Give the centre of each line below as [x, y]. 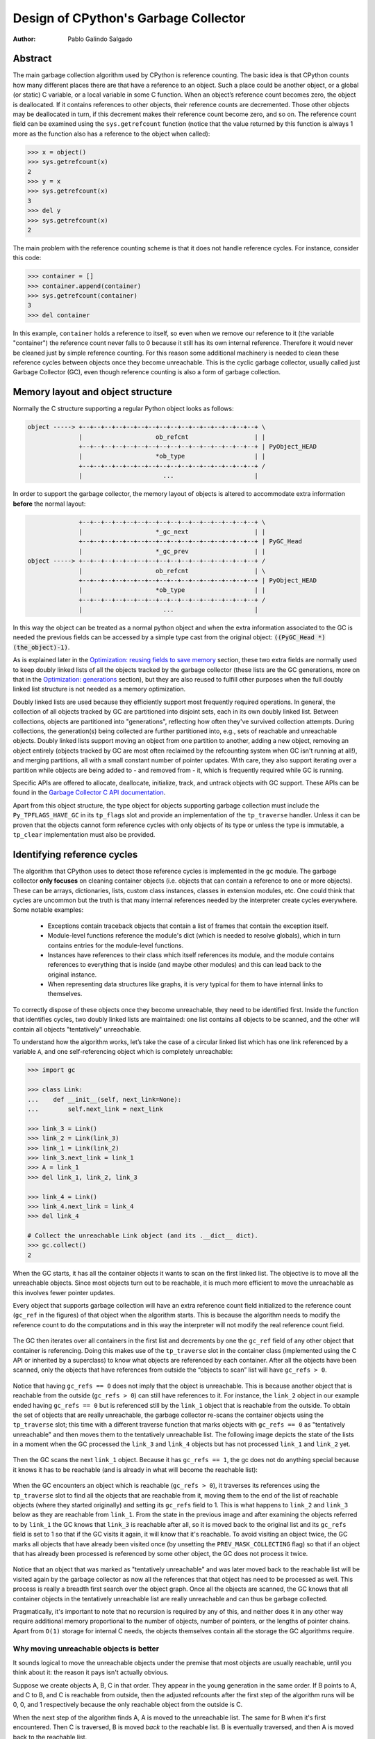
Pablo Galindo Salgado [100, 39]
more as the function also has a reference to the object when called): [111, 134]
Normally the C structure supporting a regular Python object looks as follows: [123, 409]
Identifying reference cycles [75, 855]
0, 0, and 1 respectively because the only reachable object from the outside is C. [128, 1705]
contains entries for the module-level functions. [116, 945]
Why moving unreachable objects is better [86, 1649]
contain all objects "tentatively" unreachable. [77, 1029]
